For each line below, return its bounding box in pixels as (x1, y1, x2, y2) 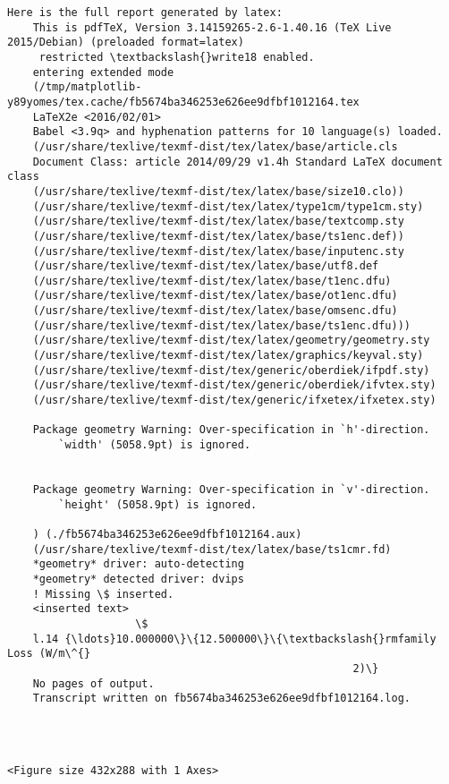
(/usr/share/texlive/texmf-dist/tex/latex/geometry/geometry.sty (32, 334, 430, 347)
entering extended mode (32, 65, 174, 79)
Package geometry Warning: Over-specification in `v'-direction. (32, 483, 430, 496)
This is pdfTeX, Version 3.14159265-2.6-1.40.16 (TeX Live (32, 21, 392, 34)
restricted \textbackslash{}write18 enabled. (38, 50, 315, 64)
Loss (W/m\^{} (7, 647, 91, 660)
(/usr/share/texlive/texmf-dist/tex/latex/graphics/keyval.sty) (32, 349, 424, 362)
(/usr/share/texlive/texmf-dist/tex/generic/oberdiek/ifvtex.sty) (32, 379, 436, 392)
